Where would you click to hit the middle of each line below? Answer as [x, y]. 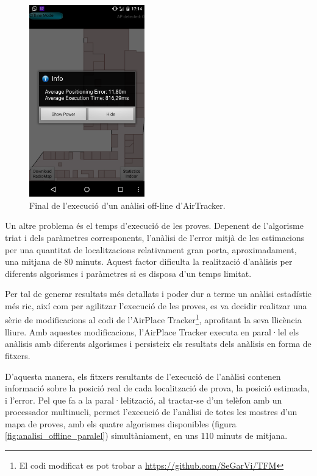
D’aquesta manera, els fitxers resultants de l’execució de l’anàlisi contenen [143, 376]
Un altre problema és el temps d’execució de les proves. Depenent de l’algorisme [154, 226]
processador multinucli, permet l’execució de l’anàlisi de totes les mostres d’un [151, 412]
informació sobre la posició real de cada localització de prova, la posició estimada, [157, 388]
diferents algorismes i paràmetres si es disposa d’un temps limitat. [128, 273]
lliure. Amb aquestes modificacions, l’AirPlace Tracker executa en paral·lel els [152, 331]
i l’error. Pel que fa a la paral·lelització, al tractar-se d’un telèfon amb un [144, 400]
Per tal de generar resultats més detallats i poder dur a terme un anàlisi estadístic [158, 294]
